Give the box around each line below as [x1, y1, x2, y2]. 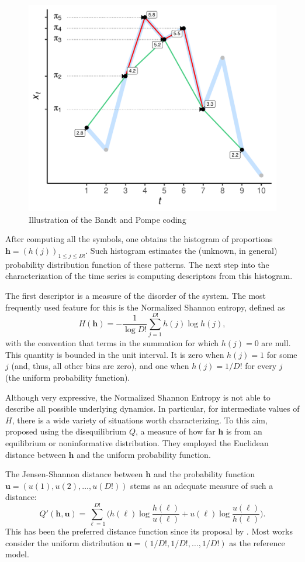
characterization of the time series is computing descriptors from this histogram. [5, 270, 293, 282]
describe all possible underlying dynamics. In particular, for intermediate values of [5, 402, 300, 415]
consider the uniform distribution [5, 536, 124, 549]
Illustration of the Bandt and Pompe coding [29, 213, 186, 225]
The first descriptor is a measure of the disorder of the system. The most [5, 289, 266, 301]
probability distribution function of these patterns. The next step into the [5, 258, 269, 270]
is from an [226, 425, 262, 437]
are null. [261, 337, 291, 349]
